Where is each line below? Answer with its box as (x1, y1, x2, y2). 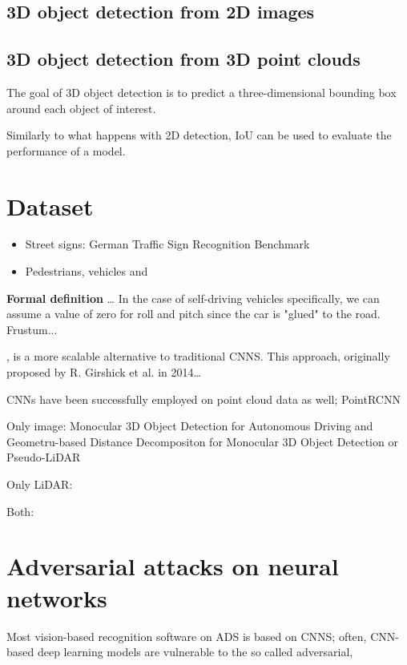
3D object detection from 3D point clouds (6, 46, 361, 71)
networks (6, 581, 107, 614)
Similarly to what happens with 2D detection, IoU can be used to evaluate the (6, 127, 392, 143)
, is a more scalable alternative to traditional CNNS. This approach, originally (6, 348, 390, 365)
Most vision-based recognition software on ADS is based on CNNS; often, (6, 627, 367, 644)
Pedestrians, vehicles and (25, 263, 148, 280)
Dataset (6, 189, 94, 222)
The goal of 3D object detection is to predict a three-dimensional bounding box (6, 83, 397, 100)
